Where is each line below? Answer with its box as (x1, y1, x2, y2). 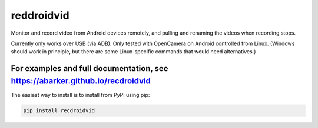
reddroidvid (11, 9, 70, 22)
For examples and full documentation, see (11, 63, 168, 73)
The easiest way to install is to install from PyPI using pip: (11, 91, 150, 98)
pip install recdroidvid (23, 107, 95, 114)
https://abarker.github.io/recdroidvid (11, 76, 151, 86)
